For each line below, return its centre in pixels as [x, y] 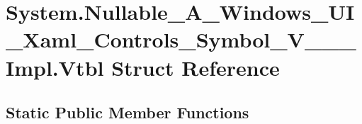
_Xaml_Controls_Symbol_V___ [181, 39]
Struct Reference [196, 67]
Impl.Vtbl [55, 67]
